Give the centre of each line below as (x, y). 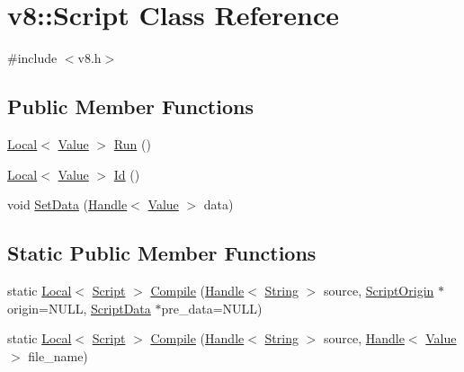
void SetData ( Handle (67, 204)
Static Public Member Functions (162, 253)
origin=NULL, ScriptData (79, 308)
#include (32, 58)
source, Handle (364, 338)
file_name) (58, 355)
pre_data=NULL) (212, 308)
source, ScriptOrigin (379, 290)
